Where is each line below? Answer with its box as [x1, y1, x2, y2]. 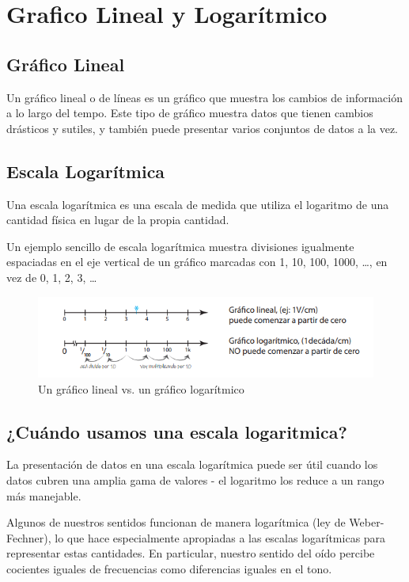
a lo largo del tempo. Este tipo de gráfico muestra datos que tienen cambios [6, 105, 373, 121]
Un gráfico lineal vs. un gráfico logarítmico [38, 380, 244, 397]
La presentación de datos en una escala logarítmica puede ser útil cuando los [6, 456, 378, 473]
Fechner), [6, 529, 51, 546]
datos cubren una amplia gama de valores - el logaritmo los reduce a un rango [6, 471, 384, 488]
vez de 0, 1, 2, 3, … [6, 268, 97, 285]
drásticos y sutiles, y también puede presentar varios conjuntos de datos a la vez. [6, 120, 399, 136]
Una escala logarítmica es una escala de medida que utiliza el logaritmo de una [6, 196, 389, 212]
